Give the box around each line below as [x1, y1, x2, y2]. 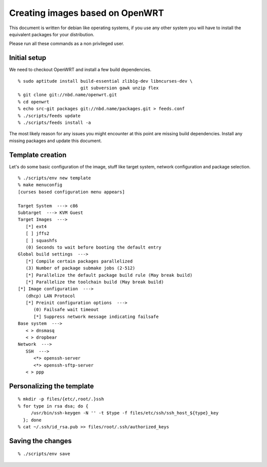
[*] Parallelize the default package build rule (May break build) [25, 272, 193, 278]
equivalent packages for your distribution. [9, 31, 94, 37]
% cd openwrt [18, 99, 49, 104]
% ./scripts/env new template [18, 175, 91, 181]
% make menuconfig [18, 182, 63, 188]
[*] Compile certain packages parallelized [25, 258, 133, 264]
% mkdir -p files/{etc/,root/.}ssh [18, 396, 104, 402]
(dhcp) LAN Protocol [25, 293, 76, 299]
